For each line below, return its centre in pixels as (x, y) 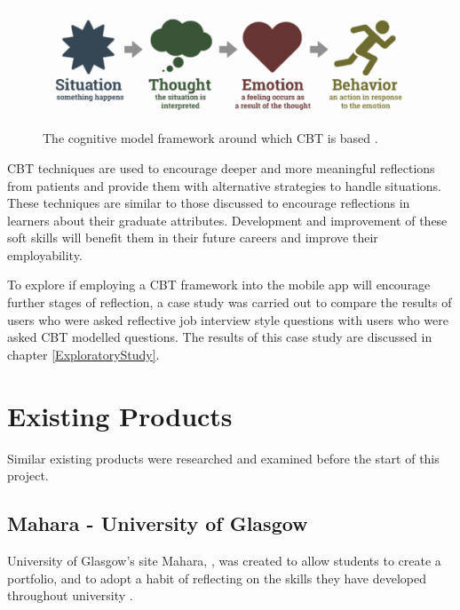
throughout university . (70, 595)
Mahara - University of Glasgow (158, 523)
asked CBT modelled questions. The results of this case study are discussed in (220, 337)
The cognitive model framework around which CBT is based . (210, 138)
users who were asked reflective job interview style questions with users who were (228, 319)
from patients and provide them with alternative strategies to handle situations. (225, 185)
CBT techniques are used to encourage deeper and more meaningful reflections (221, 167)
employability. (45, 254)
